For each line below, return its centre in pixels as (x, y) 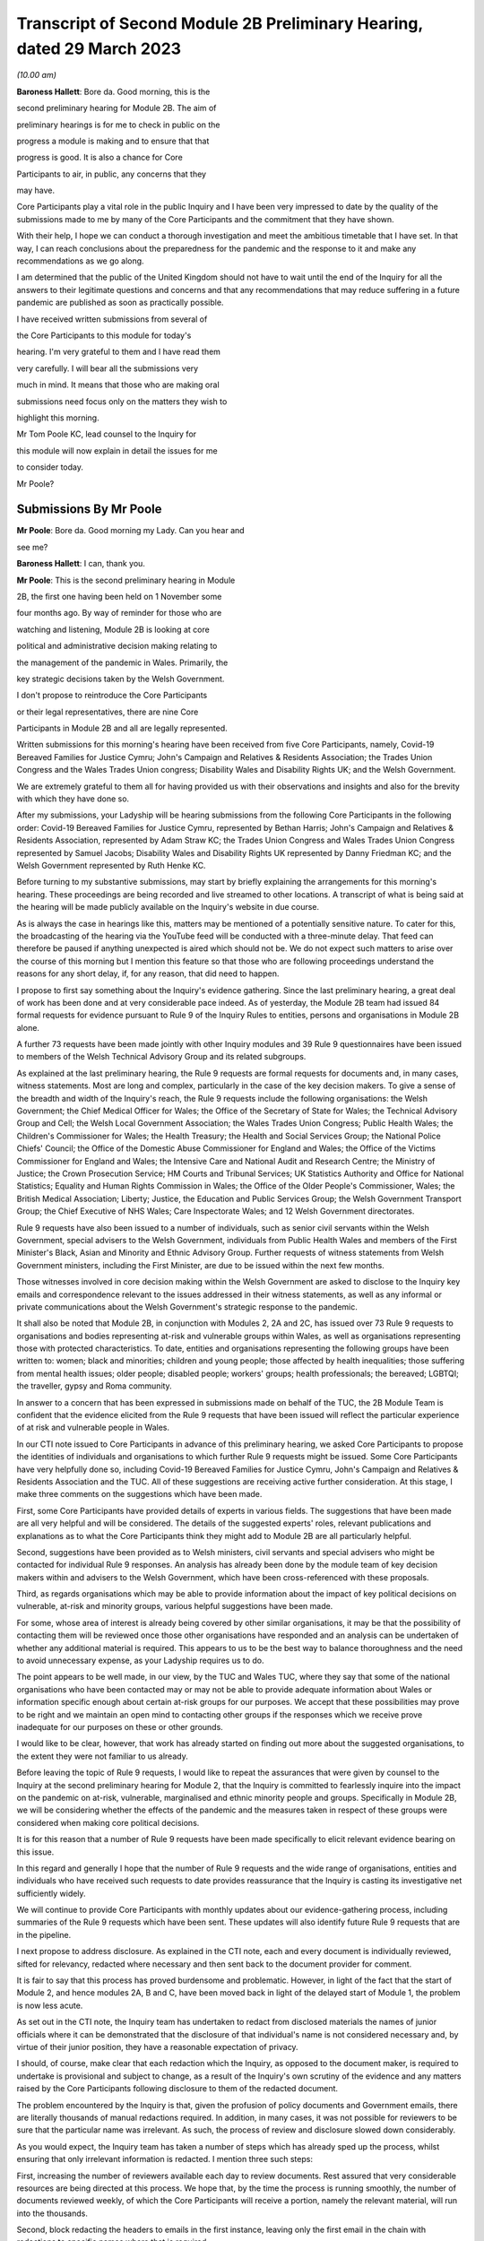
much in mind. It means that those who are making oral (118, 385)
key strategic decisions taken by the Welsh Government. (121, 679)
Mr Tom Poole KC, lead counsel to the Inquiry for (107, 434)
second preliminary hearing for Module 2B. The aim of (117, 108)
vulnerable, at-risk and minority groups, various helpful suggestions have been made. (175, 1606)
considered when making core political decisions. (108, 1822)
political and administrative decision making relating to (117, 646)
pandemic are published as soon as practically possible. (120, 303)
